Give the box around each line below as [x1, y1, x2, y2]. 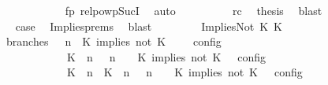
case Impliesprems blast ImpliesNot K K [15, 17, 282, 34]
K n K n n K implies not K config [66, 64, 303, 80]
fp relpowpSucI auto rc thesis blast [65, 2, 322, 18]
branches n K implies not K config [6, 33, 222, 50]
